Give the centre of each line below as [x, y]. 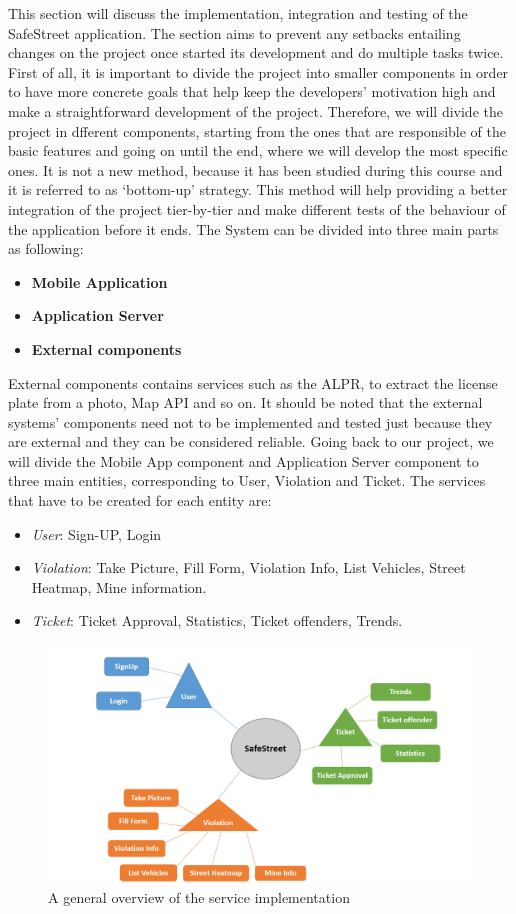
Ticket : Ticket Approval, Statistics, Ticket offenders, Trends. [217, 620]
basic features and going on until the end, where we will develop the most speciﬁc [258, 150]
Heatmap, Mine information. [119, 586]
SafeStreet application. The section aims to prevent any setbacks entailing [234, 32]
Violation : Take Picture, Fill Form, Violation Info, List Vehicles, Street [248, 567]
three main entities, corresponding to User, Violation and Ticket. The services [247, 480]
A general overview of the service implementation [199, 897]
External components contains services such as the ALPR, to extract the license [253, 382]
